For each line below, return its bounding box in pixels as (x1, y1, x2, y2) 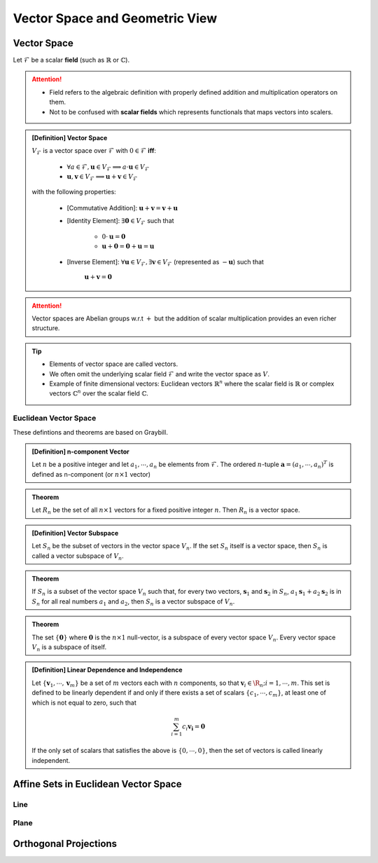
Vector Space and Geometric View (13, 11, 217, 26)
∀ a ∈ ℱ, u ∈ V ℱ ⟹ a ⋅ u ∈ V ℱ (66, 163, 150, 172)
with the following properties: (31, 188, 117, 196)
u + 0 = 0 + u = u (101, 243, 155, 250)
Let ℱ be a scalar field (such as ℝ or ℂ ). (13, 56, 129, 64)
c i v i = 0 (182, 722, 206, 732)
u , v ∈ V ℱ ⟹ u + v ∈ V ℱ (66, 172, 138, 182)
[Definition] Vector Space (31, 134, 108, 142)
